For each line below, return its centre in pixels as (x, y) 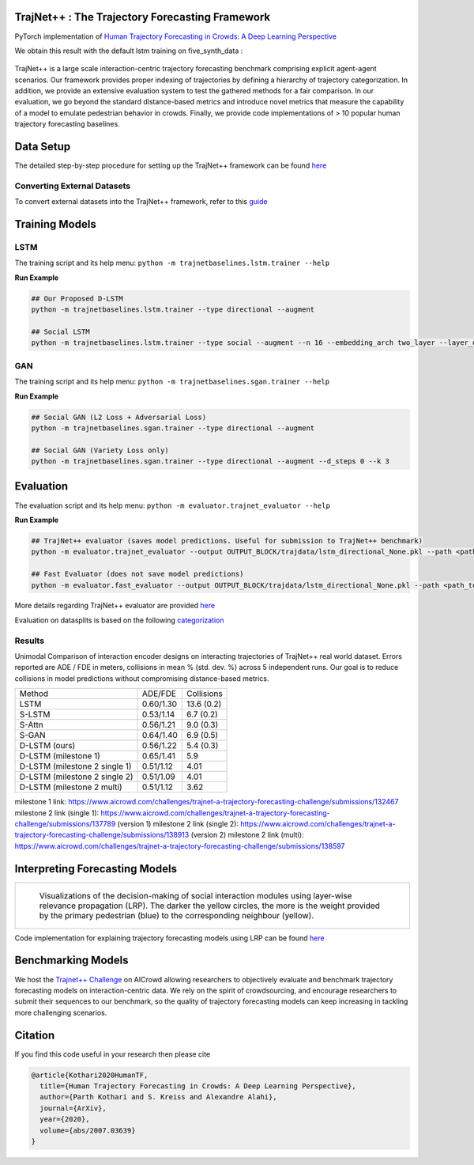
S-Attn (31, 725)
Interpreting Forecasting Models (96, 869)
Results (30, 641)
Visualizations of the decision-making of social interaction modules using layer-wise (196, 895)
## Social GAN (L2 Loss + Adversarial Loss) (119, 417)
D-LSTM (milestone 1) (60, 756)
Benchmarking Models (71, 961)
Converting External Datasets (72, 186)
